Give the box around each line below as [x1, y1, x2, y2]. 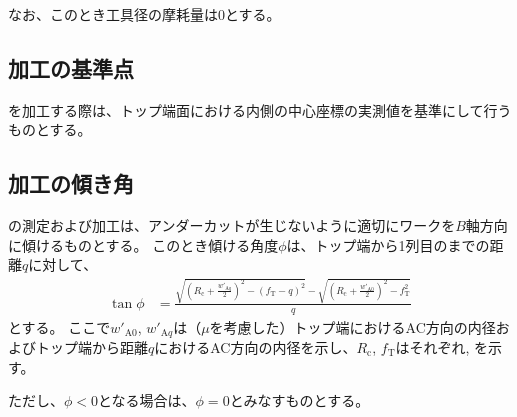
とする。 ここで [8, 316, 111, 337]
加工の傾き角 [8, 168, 134, 199]
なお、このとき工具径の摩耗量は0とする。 [8, 4, 281, 24]
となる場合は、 [98, 390, 196, 411]
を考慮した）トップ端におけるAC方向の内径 [209, 316, 496, 337]
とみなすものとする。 [229, 390, 370, 411]
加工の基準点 [8, 52, 134, 83]
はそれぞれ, [395, 336, 470, 357]
